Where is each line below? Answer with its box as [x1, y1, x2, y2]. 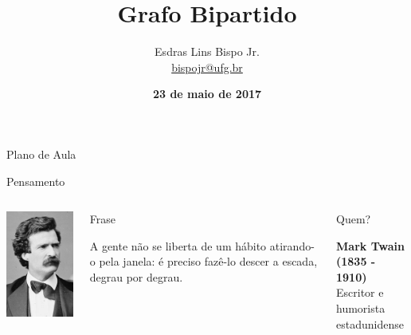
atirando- [269, 237, 315, 254]
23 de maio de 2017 [152, 85, 262, 102]
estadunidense [336, 315, 404, 332]
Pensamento [6, 172, 65, 189]
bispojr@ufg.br [171, 58, 243, 75]
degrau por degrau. [89, 268, 183, 285]
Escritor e [336, 284, 384, 301]
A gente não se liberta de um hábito [89, 237, 267, 254]
